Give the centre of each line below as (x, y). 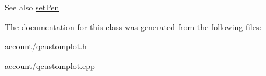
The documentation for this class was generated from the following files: (133, 26)
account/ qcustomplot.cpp (50, 65)
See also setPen (32, 7)
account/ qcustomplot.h (46, 46)
